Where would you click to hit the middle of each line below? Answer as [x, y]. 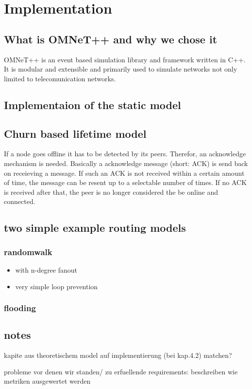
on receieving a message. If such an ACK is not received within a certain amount [124, 173]
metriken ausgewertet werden [47, 381]
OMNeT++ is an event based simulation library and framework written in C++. [125, 59]
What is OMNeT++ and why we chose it [111, 39]
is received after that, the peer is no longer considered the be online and [111, 192]
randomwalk [28, 251]
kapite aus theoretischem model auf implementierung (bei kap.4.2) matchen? [118, 355]
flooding [20, 308]
